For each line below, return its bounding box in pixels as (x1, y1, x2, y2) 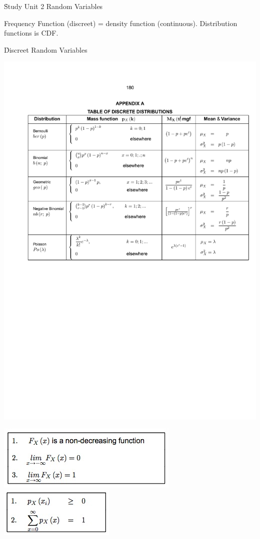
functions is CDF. (4, 28, 58, 38)
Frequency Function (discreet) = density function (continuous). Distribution (4, 18, 237, 28)
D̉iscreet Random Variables (4, 44, 87, 55)
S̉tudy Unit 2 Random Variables (4, 1, 103, 11)
